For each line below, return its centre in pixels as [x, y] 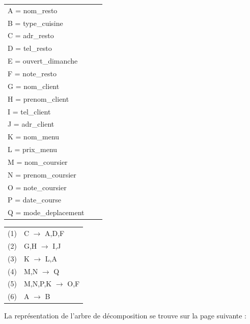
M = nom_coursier [38, 161]
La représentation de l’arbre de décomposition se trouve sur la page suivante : [126, 316]
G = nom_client [34, 86]
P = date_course [34, 200]
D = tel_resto [30, 48]
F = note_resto [32, 73]
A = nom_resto [33, 10]
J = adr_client [31, 124]
